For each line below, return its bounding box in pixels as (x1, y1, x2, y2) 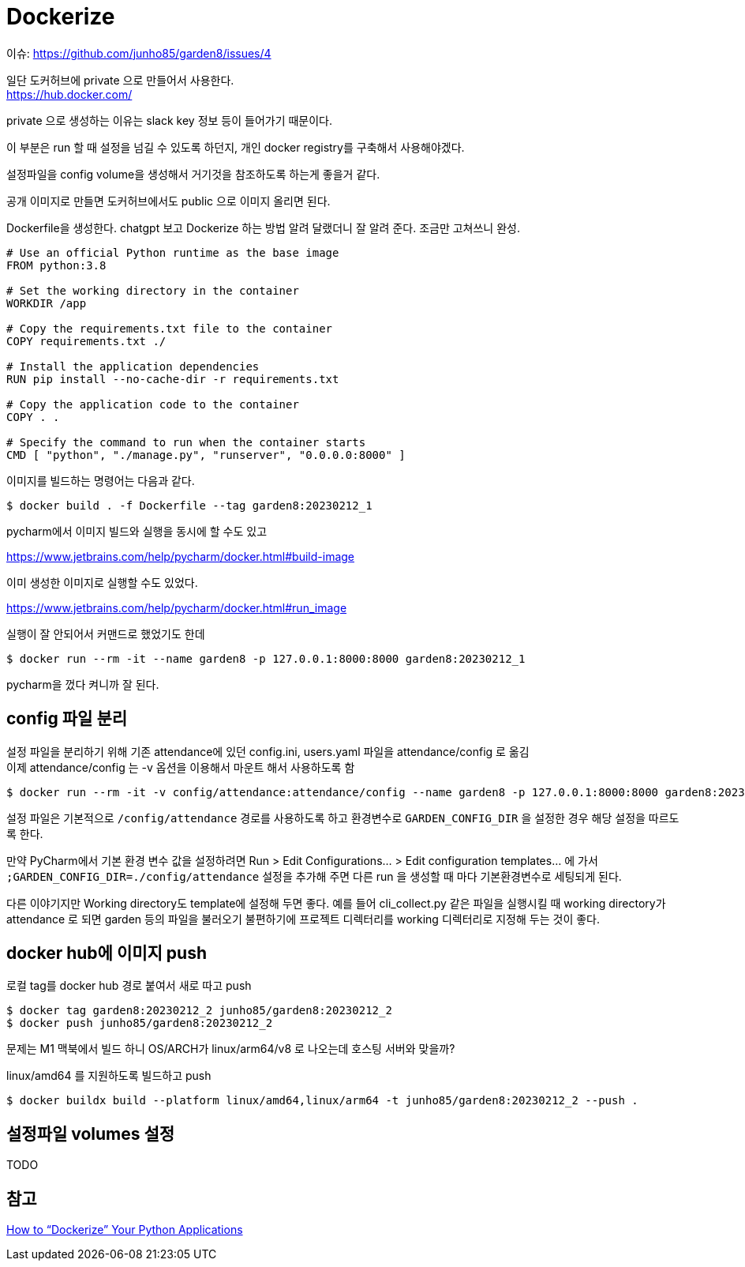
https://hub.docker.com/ (6, 87, 133, 101)
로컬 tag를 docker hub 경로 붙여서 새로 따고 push (6, 979, 252, 993)
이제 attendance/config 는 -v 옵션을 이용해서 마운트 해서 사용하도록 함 (6, 760, 355, 774)
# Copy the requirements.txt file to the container (6, 321, 333, 335)
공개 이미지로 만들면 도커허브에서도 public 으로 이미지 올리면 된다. (6, 194, 331, 208)
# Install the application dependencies (6, 359, 260, 373)
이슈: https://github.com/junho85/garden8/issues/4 (6, 46, 271, 60)
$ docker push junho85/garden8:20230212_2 (6, 1017, 273, 1030)
